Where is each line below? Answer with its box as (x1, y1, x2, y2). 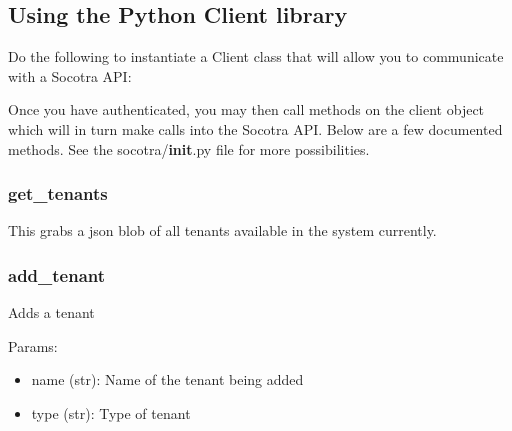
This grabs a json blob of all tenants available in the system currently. (8, 220, 437, 241)
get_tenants (8, 181, 108, 206)
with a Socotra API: (8, 65, 132, 86)
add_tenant (8, 262, 106, 287)
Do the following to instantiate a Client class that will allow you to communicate (8, 46, 504, 67)
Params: (8, 335, 58, 356)
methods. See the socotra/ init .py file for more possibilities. (8, 138, 370, 159)
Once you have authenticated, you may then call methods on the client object (8, 99, 485, 120)
